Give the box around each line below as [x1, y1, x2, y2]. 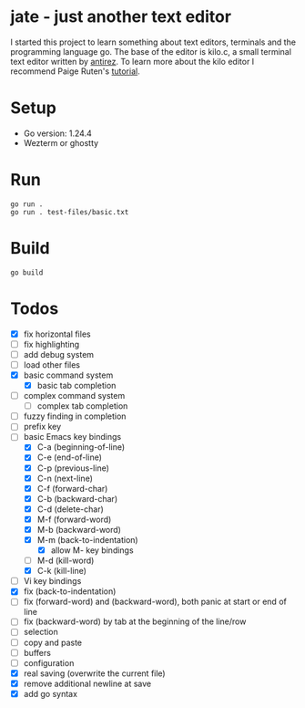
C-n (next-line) [36, 473, 94, 484]
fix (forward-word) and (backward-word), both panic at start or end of [23, 596, 288, 608]
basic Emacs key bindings [23, 432, 122, 442]
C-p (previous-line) [36, 463, 110, 474]
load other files [23, 359, 81, 370]
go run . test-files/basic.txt [10, 207, 129, 216]
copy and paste [23, 637, 83, 648]
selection [23, 627, 58, 638]
